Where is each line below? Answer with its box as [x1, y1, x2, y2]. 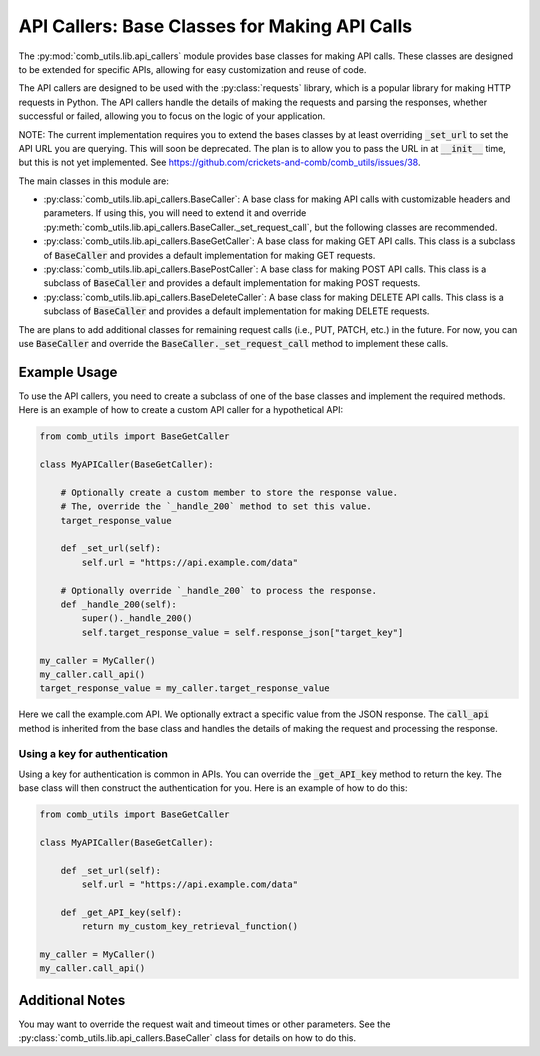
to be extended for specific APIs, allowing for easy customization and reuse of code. [18, 63, 367, 75]
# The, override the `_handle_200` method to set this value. [60, 501, 372, 512]
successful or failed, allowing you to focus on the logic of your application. [18, 110, 326, 122]
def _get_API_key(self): [60, 906, 183, 918]
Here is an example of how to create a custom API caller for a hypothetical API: [18, 404, 344, 416]
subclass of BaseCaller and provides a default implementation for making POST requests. [43, 277, 421, 289]
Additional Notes [18, 991, 126, 1009]
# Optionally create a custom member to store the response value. [60, 486, 399, 498]
